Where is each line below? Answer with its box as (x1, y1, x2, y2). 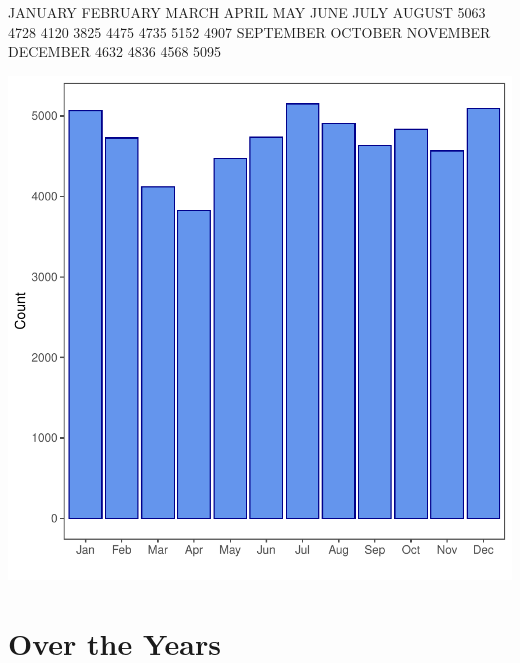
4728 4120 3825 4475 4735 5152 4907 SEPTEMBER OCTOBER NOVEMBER (8, 21, 491, 42)
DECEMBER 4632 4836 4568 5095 (8, 41, 222, 62)
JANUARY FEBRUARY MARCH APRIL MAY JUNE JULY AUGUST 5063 (8, 2, 486, 22)
